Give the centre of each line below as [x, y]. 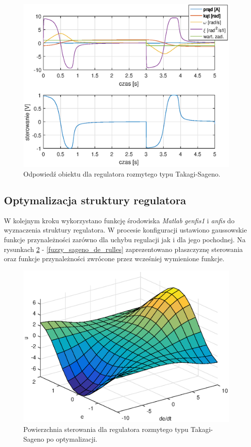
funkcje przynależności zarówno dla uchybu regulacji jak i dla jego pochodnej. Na [125, 239]
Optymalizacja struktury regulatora [95, 200]
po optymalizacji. [72, 438]
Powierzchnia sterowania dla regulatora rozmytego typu [106, 429]
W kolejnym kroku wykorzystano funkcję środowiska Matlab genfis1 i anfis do [119, 220]
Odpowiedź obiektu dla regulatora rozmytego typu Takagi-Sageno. [122, 173]
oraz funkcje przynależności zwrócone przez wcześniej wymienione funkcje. [114, 259]
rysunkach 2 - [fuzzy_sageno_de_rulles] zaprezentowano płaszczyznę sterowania [124, 249]
